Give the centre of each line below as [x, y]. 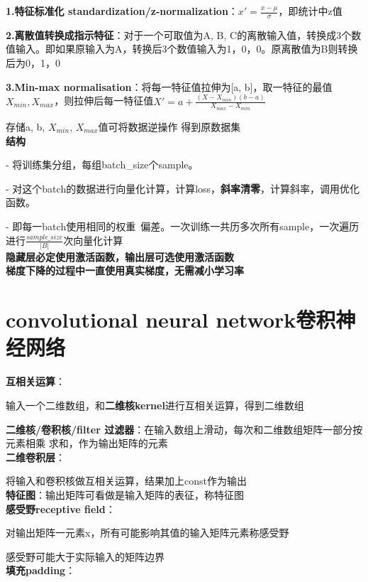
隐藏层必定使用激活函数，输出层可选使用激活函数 [120, 256]
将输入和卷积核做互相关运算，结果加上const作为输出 [126, 481]
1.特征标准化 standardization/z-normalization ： [122, 11]
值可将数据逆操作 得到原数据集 [169, 126]
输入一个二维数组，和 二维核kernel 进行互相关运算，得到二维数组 [155, 405]
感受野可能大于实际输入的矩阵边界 [85, 556]
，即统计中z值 [310, 11]
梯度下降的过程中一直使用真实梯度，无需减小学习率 [125, 270]
